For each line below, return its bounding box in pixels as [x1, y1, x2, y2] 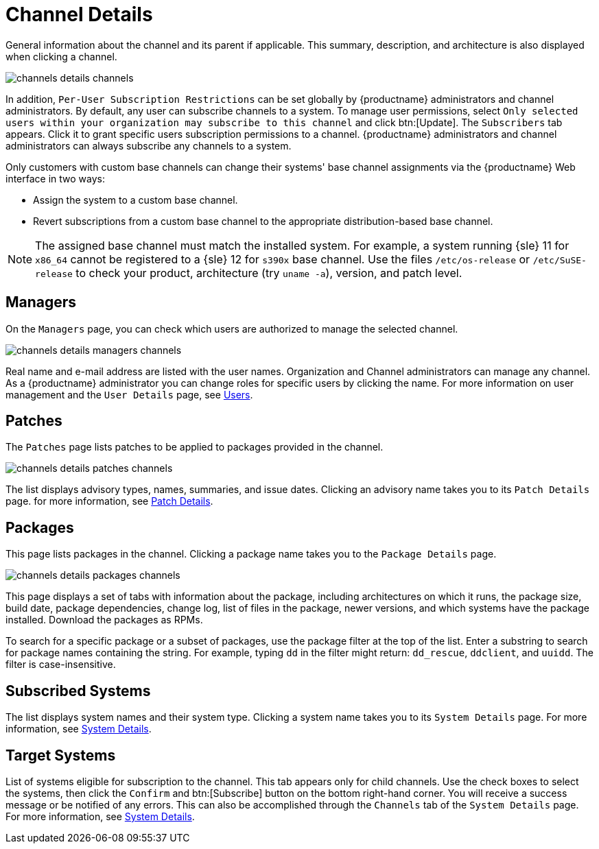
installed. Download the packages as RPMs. [5, 614, 203, 626]
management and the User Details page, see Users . [5, 388, 253, 400]
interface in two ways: [5, 172, 106, 184]
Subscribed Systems [5, 682, 151, 699]
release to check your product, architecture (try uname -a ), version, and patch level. [35, 265, 462, 280]
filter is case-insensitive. [5, 658, 116, 671]
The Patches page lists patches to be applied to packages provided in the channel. [5, 441, 384, 453]
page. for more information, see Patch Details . [5, 495, 213, 507]
